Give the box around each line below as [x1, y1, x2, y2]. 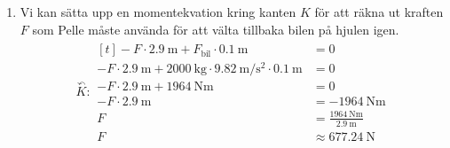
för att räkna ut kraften [314, 3, 444, 20]
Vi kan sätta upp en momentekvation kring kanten [20, 3, 296, 20]
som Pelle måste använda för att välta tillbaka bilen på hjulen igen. [32, 19, 399, 38]
